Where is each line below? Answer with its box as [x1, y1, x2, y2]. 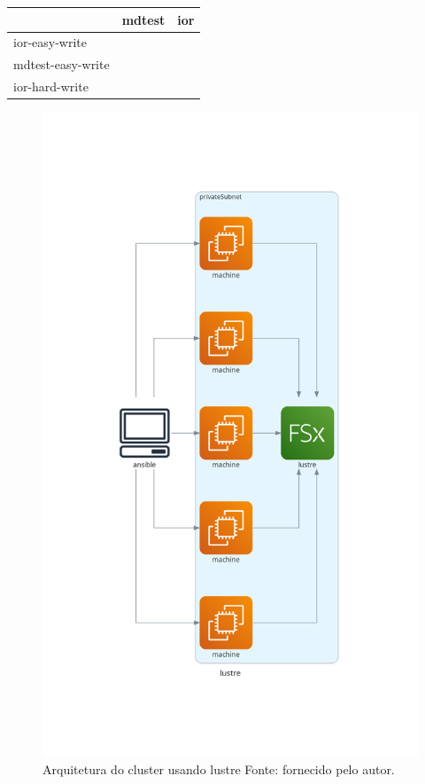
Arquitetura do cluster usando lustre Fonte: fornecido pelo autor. [42, 759, 395, 778]
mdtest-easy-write [13, 55, 110, 74]
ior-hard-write [13, 77, 89, 96]
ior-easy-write [13, 33, 87, 51]
